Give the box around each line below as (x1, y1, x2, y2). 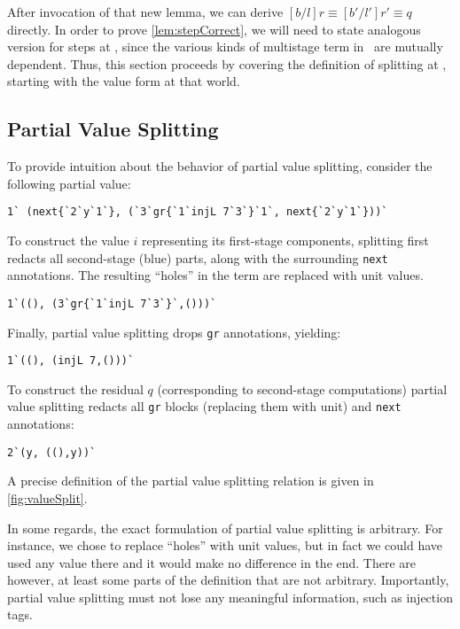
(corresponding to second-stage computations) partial (157, 379, 448, 398)
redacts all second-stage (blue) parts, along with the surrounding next (7, 248, 388, 267)
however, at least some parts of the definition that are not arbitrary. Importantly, (7, 571, 449, 589)
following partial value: (7, 174, 131, 192)
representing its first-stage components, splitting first (141, 231, 429, 250)
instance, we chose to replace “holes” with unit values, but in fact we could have (7, 536, 443, 555)
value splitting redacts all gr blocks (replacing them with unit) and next (7, 397, 402, 415)
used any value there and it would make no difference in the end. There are (7, 553, 417, 571)
